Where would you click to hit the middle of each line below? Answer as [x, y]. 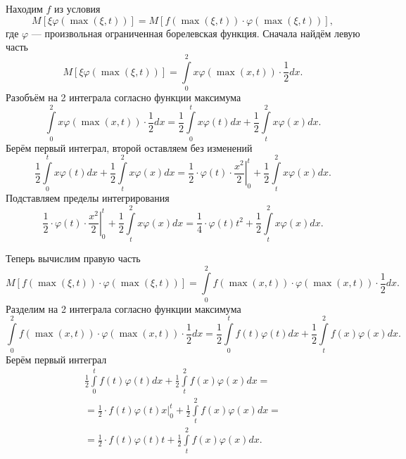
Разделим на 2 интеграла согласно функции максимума [123, 308]
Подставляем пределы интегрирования [88, 198]
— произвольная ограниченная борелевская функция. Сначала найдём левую [196, 33]
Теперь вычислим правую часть [73, 258]
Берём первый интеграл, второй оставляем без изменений [129, 147]
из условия [77, 8]
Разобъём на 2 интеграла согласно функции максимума [123, 97]
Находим [24, 8]
